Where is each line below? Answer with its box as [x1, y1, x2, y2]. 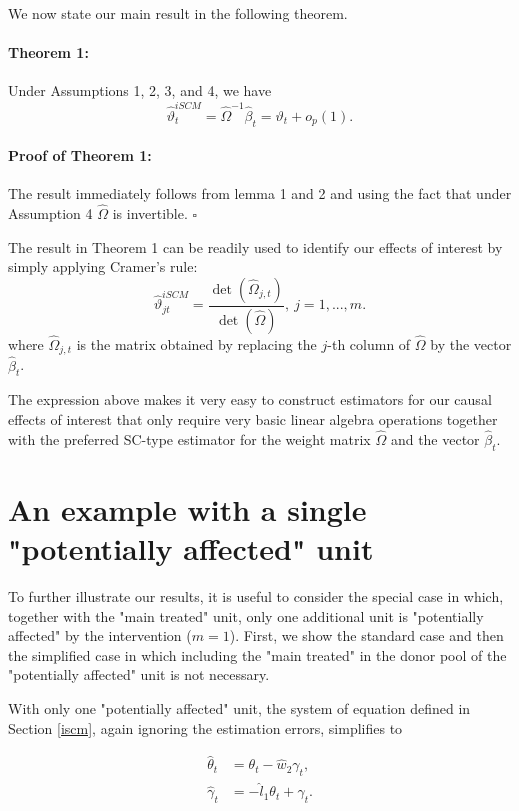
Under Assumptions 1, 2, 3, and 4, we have [8, 80, 272, 101]
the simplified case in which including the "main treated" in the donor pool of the [8, 644, 507, 665]
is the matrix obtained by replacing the [76, 333, 317, 354]
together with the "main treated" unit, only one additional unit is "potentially [8, 605, 484, 626]
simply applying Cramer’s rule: [8, 256, 198, 277]
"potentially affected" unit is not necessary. [8, 664, 270, 685]
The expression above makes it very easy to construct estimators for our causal [8, 389, 492, 410]
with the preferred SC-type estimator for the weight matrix [8, 428, 371, 449]
